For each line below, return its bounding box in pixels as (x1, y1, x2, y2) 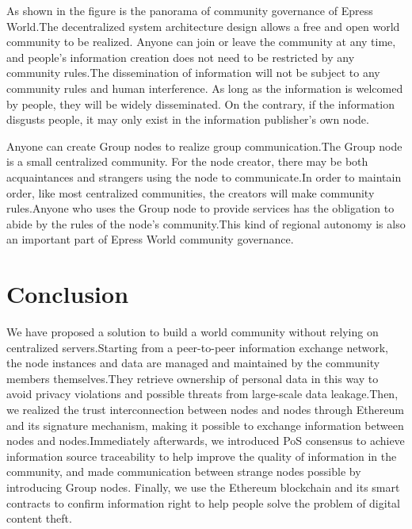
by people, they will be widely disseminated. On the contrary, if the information (6, 95, 395, 112)
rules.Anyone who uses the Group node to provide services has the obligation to (6, 200, 395, 217)
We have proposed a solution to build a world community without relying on (6, 324, 379, 340)
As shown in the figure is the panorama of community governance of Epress (6, 2, 373, 18)
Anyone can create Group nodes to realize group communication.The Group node (6, 137, 402, 154)
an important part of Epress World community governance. (6, 231, 294, 247)
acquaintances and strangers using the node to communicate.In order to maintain (6, 168, 402, 185)
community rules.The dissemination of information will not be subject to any (6, 64, 380, 81)
